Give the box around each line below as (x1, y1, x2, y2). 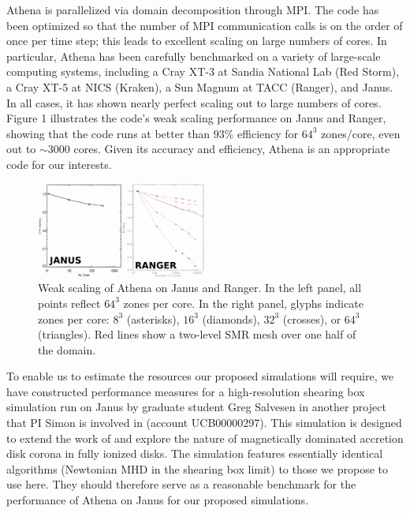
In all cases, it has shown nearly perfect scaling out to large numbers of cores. (6, 94, 382, 110)
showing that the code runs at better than (6, 125, 211, 141)
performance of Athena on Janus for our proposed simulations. (6, 492, 309, 508)
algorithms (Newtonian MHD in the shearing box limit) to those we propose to (6, 460, 389, 477)
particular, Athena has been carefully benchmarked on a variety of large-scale (6, 47, 381, 64)
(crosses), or (282, 310, 341, 327)
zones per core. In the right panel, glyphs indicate (123, 294, 363, 311)
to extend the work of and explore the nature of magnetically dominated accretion (6, 429, 404, 446)
